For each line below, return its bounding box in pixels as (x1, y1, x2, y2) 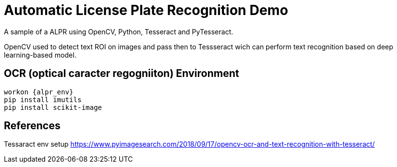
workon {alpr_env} (4, 88, 74, 96)
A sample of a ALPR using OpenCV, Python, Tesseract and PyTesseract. (4, 27, 233, 36)
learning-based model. (4, 50, 77, 59)
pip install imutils (4, 95, 82, 104)
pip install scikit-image (4, 103, 102, 111)
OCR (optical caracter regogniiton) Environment (4, 67, 239, 80)
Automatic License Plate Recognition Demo (4, 2, 288, 18)
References (4, 120, 61, 132)
